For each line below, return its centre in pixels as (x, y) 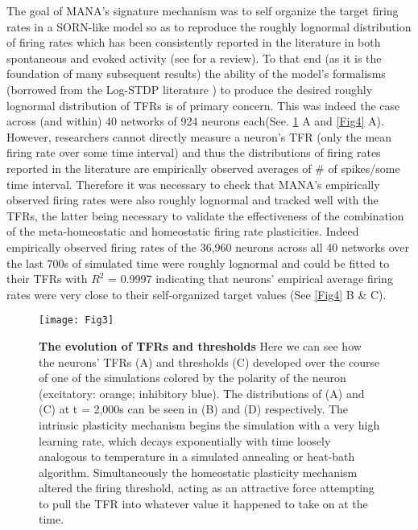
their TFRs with (47, 279)
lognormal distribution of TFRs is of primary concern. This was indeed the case (203, 105)
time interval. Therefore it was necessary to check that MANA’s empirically (193, 184)
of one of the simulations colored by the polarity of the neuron (192, 378)
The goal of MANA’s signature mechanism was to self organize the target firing (203, 10)
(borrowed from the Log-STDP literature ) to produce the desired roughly (190, 89)
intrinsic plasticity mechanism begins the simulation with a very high (209, 424)
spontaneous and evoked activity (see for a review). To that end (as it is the (194, 58)
